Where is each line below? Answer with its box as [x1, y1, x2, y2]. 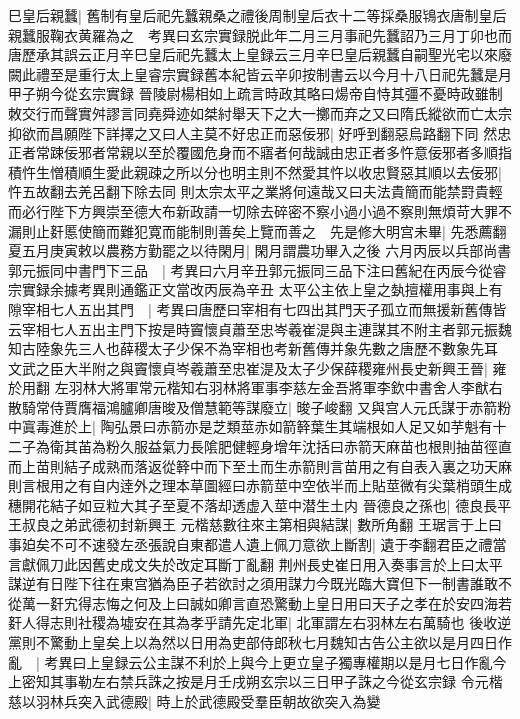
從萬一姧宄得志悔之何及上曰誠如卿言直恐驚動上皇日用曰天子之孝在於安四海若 [8, 592, 512, 613]
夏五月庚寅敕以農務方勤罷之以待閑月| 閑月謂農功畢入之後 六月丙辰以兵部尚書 [8, 240, 512, 261]
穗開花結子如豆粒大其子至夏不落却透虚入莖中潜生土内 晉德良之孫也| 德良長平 [8, 494, 512, 515]
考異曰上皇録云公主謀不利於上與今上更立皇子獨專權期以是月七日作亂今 [44, 651, 507, 672]
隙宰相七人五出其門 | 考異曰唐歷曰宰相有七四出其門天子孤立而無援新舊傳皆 [8, 298, 507, 319]
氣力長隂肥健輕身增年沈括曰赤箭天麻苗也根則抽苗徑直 [161, 436, 512, 457]
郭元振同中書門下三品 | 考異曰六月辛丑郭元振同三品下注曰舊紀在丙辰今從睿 [8, 259, 507, 280]
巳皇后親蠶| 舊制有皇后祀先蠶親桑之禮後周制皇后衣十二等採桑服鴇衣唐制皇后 [8, 5, 507, 25]
